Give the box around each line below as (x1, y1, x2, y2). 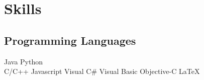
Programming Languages (4, 32, 136, 48)
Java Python (4, 56, 43, 66)
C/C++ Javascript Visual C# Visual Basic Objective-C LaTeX (4, 66, 200, 76)
